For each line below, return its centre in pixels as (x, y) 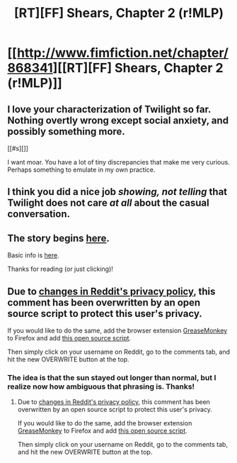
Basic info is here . (33, 255)
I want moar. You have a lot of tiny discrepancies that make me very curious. (118, 162)
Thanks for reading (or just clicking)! (60, 269)
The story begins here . (58, 238)
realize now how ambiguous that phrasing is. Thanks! (101, 386)
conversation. (39, 214)
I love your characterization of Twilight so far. (109, 109)
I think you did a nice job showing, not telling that (117, 192)
